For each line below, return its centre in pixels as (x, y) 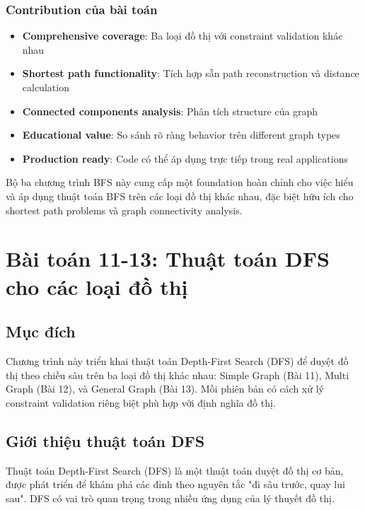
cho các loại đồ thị (97, 286)
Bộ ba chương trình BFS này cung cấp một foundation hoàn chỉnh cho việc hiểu (180, 182)
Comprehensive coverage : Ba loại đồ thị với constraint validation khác (182, 36)
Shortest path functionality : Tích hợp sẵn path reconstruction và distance (191, 73)
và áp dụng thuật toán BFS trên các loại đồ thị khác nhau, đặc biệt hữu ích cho (180, 196)
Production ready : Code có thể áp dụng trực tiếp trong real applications (185, 158)
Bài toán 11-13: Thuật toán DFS (168, 259)
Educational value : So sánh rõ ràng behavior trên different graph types (181, 135)
